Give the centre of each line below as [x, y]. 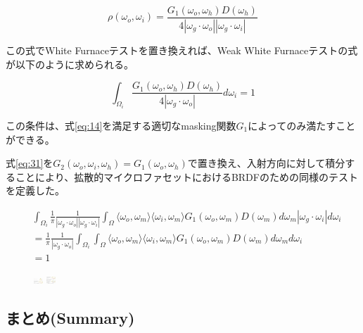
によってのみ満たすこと [302, 125]
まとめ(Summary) [70, 318]
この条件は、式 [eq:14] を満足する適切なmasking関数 [121, 125]
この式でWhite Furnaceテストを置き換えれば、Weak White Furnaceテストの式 [182, 50]
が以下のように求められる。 [70, 64]
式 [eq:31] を [30, 163]
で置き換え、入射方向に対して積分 [266, 163]
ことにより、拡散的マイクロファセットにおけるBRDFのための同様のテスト [186, 176]
